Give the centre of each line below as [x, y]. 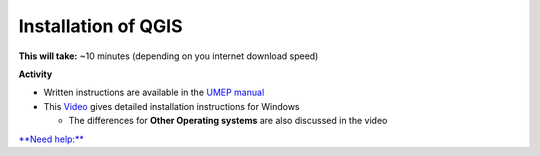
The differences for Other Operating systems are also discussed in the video [228, 121]
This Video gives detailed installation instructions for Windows [171, 106]
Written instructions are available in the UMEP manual [154, 92]
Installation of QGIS [101, 26]
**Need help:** [51, 139]
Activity [35, 74]
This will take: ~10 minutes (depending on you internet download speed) [168, 56]
